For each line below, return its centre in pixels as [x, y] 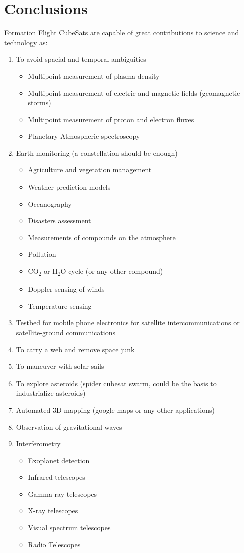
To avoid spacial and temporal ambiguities [81, 59]
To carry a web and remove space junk [75, 349]
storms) [39, 103]
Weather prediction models [69, 187]
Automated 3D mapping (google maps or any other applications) [115, 409]
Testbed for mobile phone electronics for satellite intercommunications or [128, 323]
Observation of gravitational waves [69, 426]
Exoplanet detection [59, 460]
